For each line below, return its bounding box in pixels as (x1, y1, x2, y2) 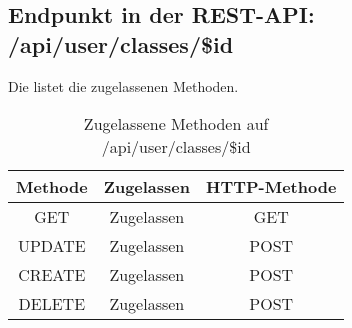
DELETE (18, 292, 86, 316)
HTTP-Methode (206, 175, 337, 199)
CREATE (18, 263, 86, 287)
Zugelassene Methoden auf (83, 112, 269, 136)
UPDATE (17, 234, 86, 258)
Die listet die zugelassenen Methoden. (8, 75, 239, 96)
